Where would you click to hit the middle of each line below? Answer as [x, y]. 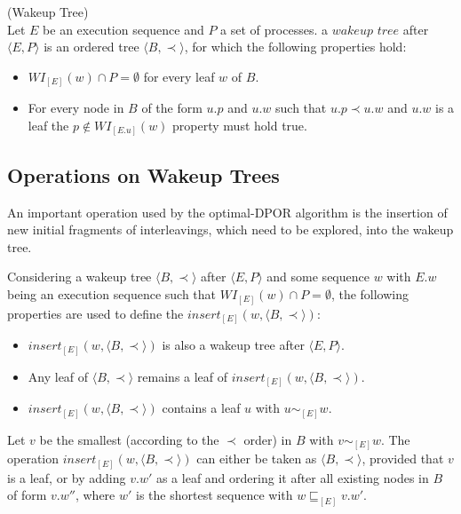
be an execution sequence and [123, 29]
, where [95, 495]
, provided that [403, 459]
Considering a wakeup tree [79, 277]
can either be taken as [257, 459]
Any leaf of [58, 376]
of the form [172, 108]
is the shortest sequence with [215, 495]
